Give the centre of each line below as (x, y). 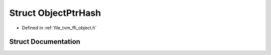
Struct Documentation (45, 42)
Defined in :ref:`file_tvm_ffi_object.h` (59, 28)
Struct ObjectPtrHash (55, 13)
